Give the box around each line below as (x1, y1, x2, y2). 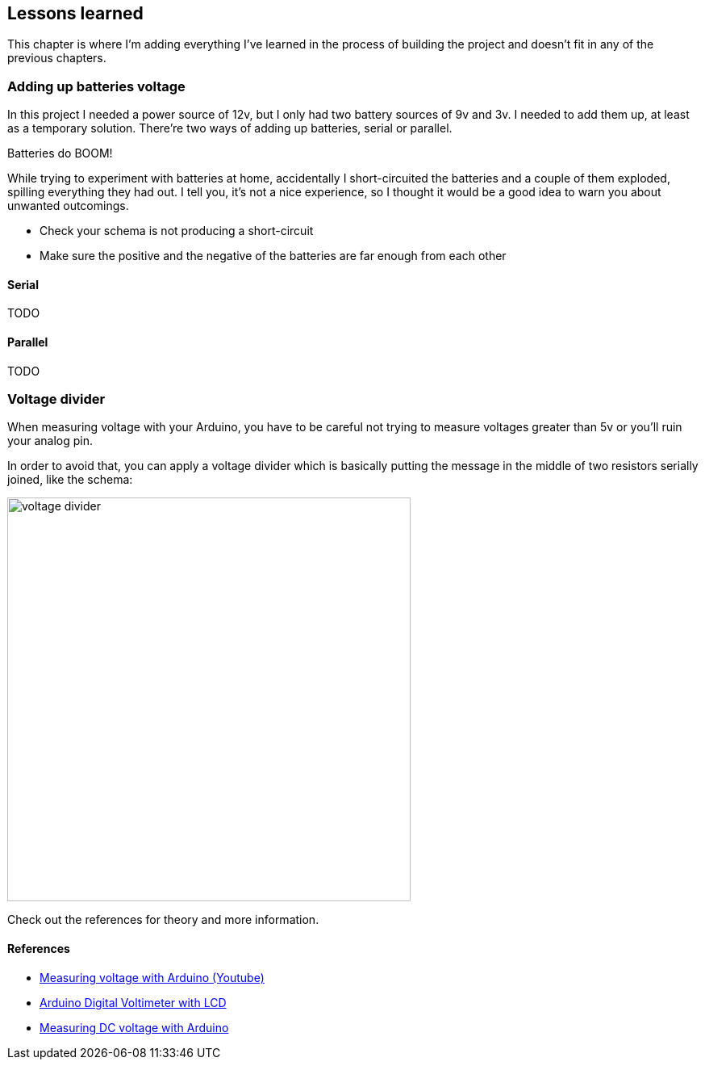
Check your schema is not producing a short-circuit (40, 224, 314, 238)
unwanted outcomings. (7, 199, 129, 213)
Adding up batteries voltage (7, 78, 186, 94)
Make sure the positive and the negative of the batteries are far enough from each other (40, 249, 507, 263)
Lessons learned (7, 3, 144, 23)
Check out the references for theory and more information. (7, 913, 319, 927)
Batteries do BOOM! (7, 146, 113, 161)
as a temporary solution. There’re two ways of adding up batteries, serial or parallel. (7, 121, 453, 136)
